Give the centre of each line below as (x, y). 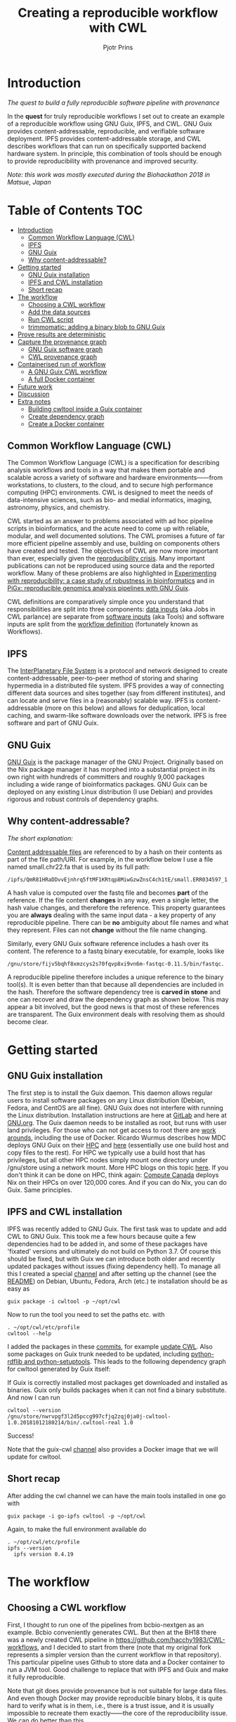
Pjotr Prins (118, 47)
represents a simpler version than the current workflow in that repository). (114, 1655)
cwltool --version (34, 1410)
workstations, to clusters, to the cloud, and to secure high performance (110, 485)
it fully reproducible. (36, 1677)
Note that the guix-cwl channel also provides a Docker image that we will (113, 1449)
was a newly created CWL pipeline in (61, 1639)
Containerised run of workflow (62, 364)
